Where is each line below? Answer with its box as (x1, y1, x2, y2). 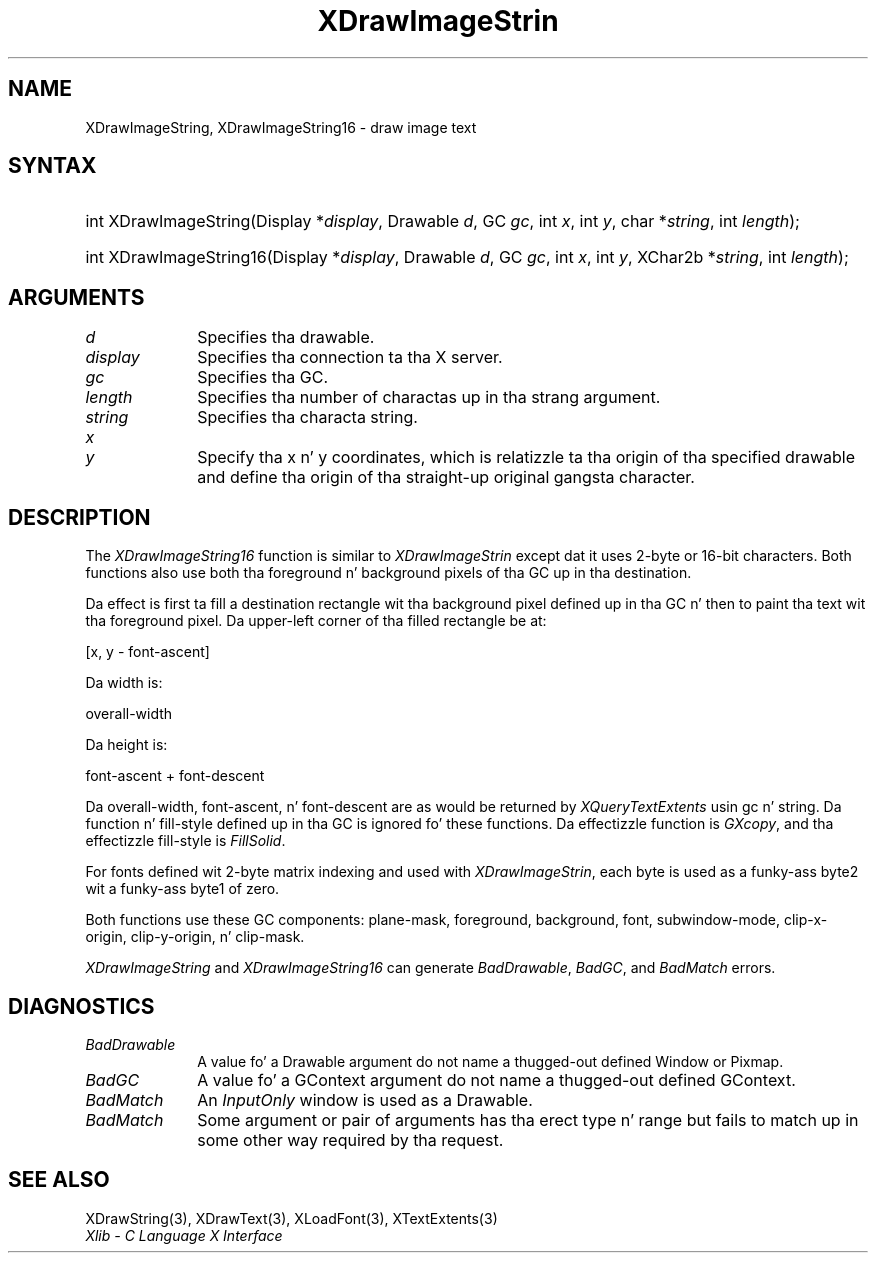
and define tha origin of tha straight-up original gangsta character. (197, 467, 695, 488)
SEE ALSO (8, 1167, 110, 1193)
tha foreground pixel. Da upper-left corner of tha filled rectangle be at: (85, 612, 547, 630)
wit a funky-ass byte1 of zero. (85, 880, 280, 898)
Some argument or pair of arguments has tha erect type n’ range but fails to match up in (197, 1109, 859, 1130)
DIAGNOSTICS (8, 993, 155, 1019)
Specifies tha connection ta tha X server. (197, 347, 503, 368)
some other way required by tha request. (197, 1129, 504, 1150)
